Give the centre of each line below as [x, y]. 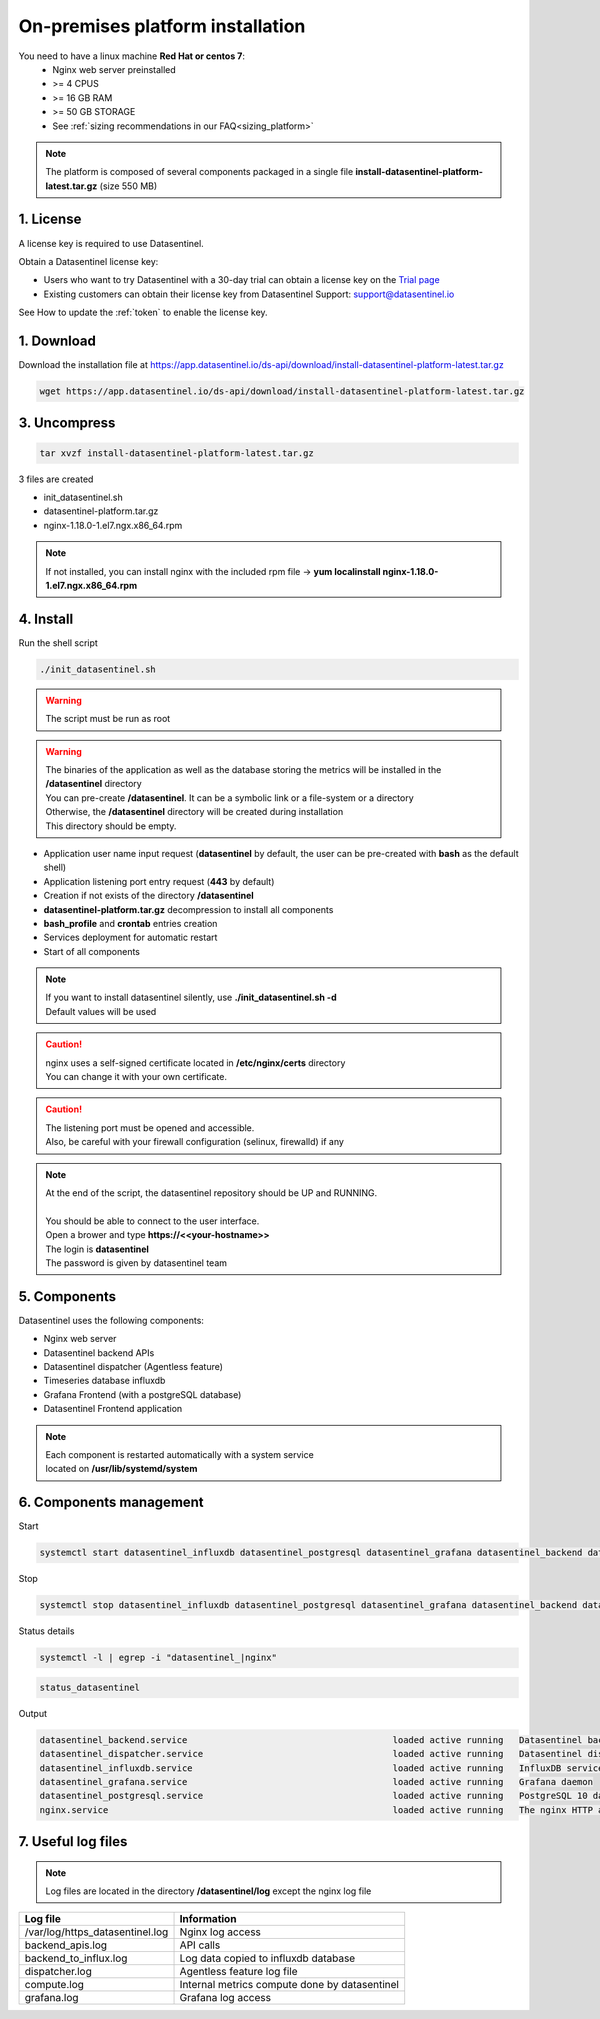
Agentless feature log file [239, 1972]
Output [32, 1713]
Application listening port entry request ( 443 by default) [159, 881]
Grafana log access [225, 1998]
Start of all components [91, 951]
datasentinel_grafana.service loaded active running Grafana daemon [316, 1781]
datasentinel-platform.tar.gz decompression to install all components [188, 909]
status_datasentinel [89, 1687]
